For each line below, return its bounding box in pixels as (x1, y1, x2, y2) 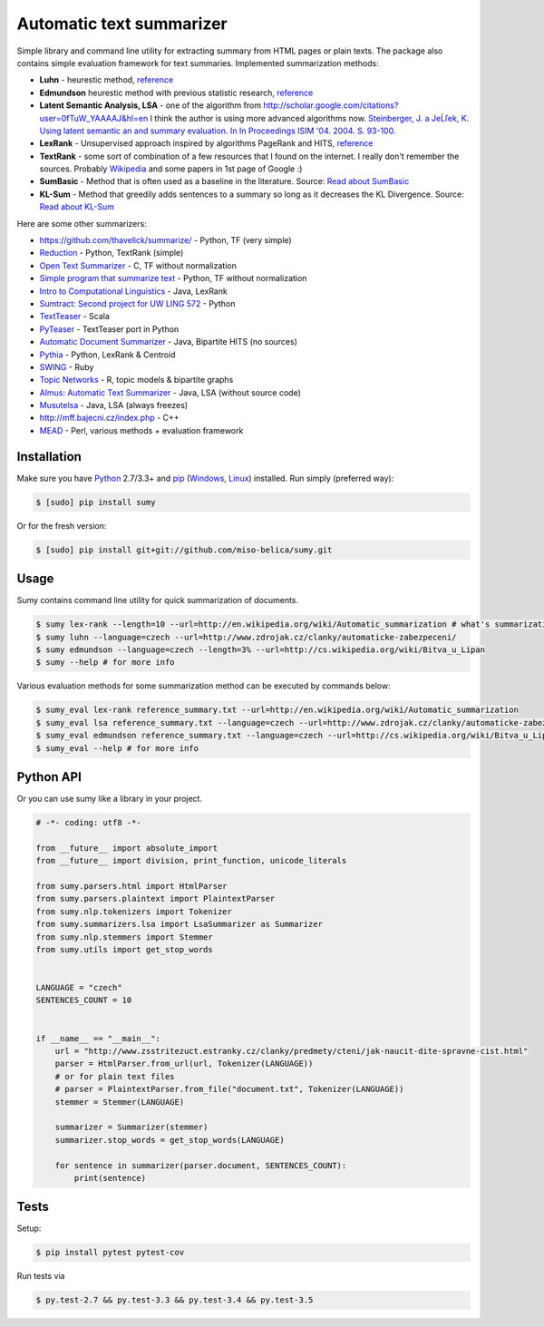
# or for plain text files (54, 1071, 176, 1081)
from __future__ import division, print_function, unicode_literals (35, 855, 347, 866)
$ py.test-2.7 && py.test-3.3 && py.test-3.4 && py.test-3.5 (35, 1295, 314, 1305)
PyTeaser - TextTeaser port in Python (39, 323, 180, 335)
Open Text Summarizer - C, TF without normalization (39, 259, 238, 271)
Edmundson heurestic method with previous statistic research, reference (39, 87, 314, 98)
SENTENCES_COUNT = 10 (35, 995, 132, 1006)
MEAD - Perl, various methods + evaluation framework (39, 424, 244, 435)
